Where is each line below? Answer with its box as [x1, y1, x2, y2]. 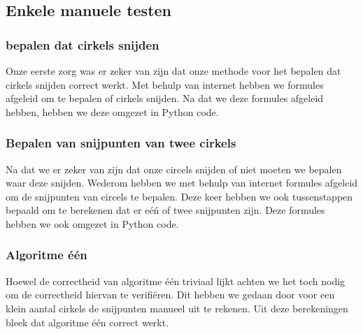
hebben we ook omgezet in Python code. [6, 216, 179, 231]
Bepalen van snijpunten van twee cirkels [6, 134, 236, 152]
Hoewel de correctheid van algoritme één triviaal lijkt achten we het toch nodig [6, 273, 346, 288]
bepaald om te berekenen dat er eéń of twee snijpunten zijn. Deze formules [6, 203, 325, 217]
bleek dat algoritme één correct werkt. [6, 314, 169, 329]
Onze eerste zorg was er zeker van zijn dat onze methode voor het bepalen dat [6, 64, 341, 78]
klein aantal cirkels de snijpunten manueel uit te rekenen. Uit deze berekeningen [6, 300, 348, 315]
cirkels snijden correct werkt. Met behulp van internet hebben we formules [6, 77, 324, 92]
